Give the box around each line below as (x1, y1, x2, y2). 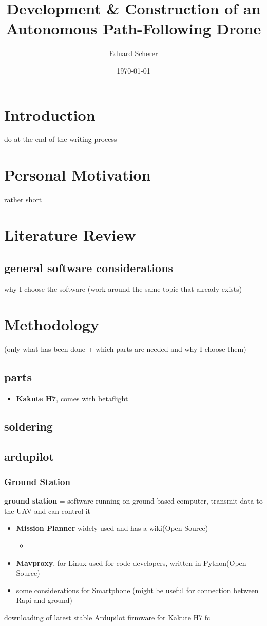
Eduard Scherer (109, 48, 158, 59)
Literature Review (4, 224, 136, 245)
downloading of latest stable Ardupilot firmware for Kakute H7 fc (4, 612, 211, 622)
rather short (4, 194, 42, 205)
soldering (4, 418, 53, 434)
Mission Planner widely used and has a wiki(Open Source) (16, 523, 208, 533)
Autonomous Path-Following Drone (6, 18, 261, 39)
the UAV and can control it (4, 505, 91, 516)
